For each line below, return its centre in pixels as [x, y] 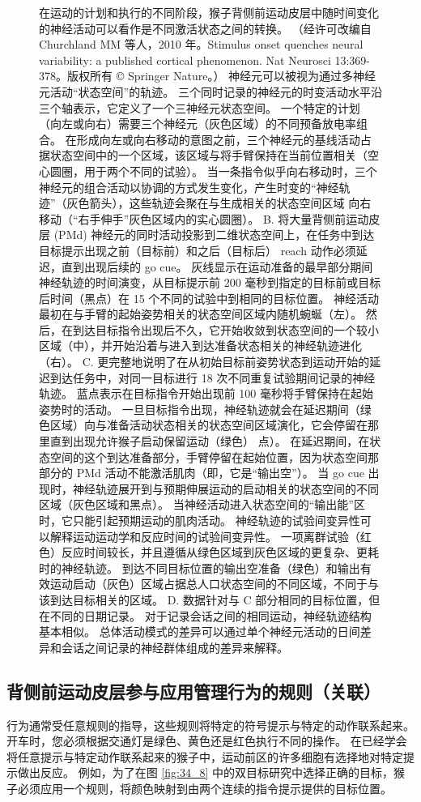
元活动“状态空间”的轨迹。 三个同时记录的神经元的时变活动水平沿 [210, 91]
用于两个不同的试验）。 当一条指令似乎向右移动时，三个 [230, 171]
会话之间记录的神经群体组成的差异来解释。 [174, 647]
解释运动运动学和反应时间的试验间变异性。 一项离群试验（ [205, 536]
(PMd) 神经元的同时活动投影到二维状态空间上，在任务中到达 [214, 235]
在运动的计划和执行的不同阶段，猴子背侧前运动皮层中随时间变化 [209, 12]
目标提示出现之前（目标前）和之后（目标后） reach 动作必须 [198, 250]
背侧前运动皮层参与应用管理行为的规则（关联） [193, 691]
